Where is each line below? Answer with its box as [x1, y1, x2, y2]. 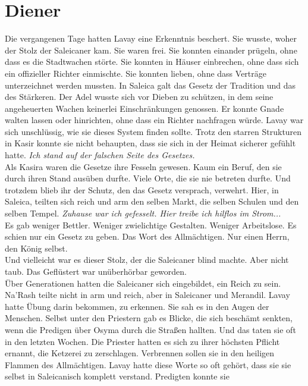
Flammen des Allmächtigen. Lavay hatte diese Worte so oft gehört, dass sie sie [5, 358, 291, 371]
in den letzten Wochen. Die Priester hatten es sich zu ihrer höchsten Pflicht [5, 335, 280, 347]
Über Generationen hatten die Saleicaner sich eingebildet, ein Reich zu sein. [5, 277, 281, 289]
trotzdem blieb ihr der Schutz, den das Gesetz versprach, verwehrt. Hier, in [5, 183, 279, 196]
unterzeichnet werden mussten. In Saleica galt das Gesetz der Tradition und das [5, 79, 296, 91]
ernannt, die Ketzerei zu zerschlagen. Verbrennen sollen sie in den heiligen [5, 347, 275, 359]
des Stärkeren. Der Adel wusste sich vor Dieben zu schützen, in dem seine [5, 90, 274, 103]
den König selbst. [5, 241, 68, 254]
